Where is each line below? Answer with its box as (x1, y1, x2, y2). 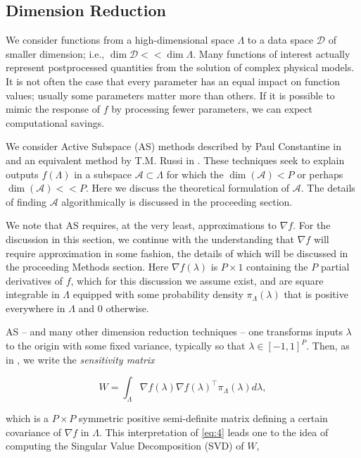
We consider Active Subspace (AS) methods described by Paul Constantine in (6, 139, 342, 154)
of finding (6, 194, 46, 209)
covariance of (6, 424, 61, 439)
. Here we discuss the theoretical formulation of (85, 180, 290, 195)
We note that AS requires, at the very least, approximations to (6, 218, 277, 233)
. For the (293, 218, 331, 233)
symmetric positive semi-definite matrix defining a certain (79, 411, 328, 426)
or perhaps (297, 166, 343, 181)
